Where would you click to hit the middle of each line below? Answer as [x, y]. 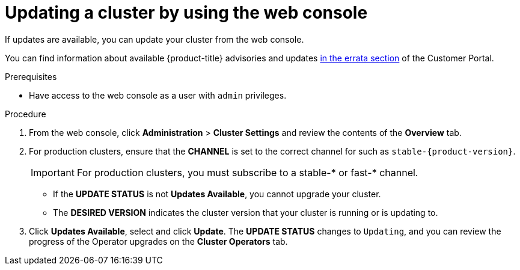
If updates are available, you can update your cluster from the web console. [154, 39]
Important [53, 172]
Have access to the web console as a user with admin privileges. [158, 95]
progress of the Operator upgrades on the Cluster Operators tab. [158, 241]
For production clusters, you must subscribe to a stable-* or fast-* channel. [247, 172]
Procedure [26, 114]
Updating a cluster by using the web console [186, 13]
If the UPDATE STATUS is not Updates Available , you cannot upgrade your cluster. [217, 194]
